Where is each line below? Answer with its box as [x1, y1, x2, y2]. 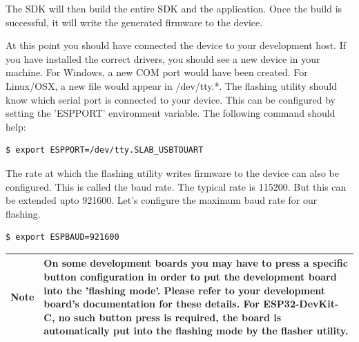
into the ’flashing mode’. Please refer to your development [43, 283, 326, 297]
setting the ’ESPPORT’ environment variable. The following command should [6, 106, 336, 120]
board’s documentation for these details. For [43, 296, 260, 311]
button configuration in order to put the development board [43, 269, 337, 283]
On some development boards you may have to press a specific [43, 256, 348, 270]
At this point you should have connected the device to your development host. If [6, 38, 346, 53]
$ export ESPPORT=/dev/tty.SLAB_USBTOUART [6, 145, 204, 155]
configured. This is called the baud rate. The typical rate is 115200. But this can [6, 179, 347, 193]
